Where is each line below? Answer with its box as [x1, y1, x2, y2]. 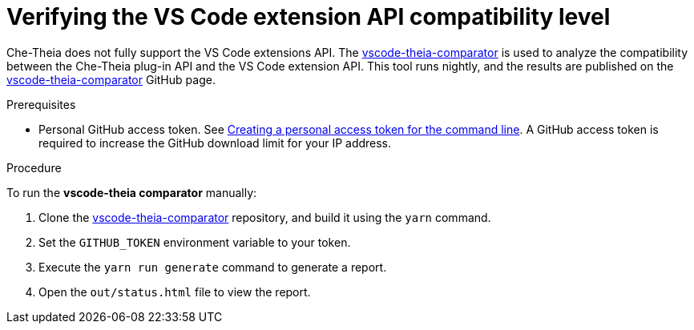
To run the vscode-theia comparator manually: [6, 185, 257, 199]
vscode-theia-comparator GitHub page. [6, 72, 216, 87]
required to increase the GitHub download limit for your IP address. [38, 135, 392, 150]
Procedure [6, 160, 62, 175]
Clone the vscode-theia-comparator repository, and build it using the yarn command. [38, 210, 491, 224]
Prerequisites [6, 97, 76, 111]
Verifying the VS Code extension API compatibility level [6, 3, 611, 30]
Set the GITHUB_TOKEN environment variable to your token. [38, 235, 351, 249]
